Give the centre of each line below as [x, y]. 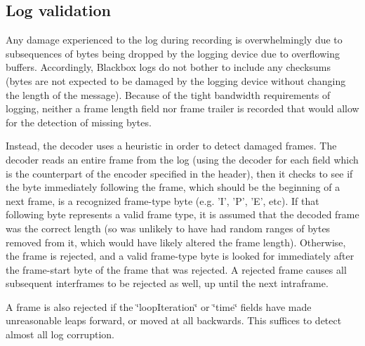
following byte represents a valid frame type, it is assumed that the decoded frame [182, 214]
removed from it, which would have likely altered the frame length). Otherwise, [176, 242]
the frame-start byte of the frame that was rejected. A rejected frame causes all [176, 269]
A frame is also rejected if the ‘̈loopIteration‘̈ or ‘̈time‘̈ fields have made [159, 306]
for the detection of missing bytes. [79, 122]
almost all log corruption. [60, 334]
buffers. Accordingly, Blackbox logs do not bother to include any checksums [168, 67]
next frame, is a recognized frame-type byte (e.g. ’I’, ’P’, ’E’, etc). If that [162, 200]
